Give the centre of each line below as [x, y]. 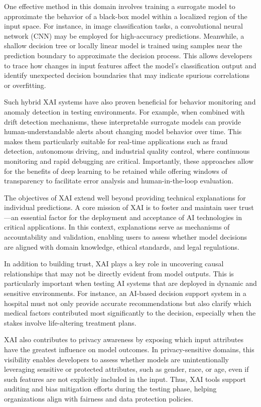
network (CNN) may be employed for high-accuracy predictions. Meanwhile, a [124, 35]
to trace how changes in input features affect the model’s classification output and [130, 65]
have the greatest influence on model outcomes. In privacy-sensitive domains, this [129, 349]
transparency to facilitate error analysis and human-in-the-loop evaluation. [119, 181]
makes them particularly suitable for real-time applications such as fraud [116, 141]
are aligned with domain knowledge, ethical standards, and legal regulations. [122, 246]
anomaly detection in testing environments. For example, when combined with [124, 111]
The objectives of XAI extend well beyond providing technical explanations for [125, 197]
